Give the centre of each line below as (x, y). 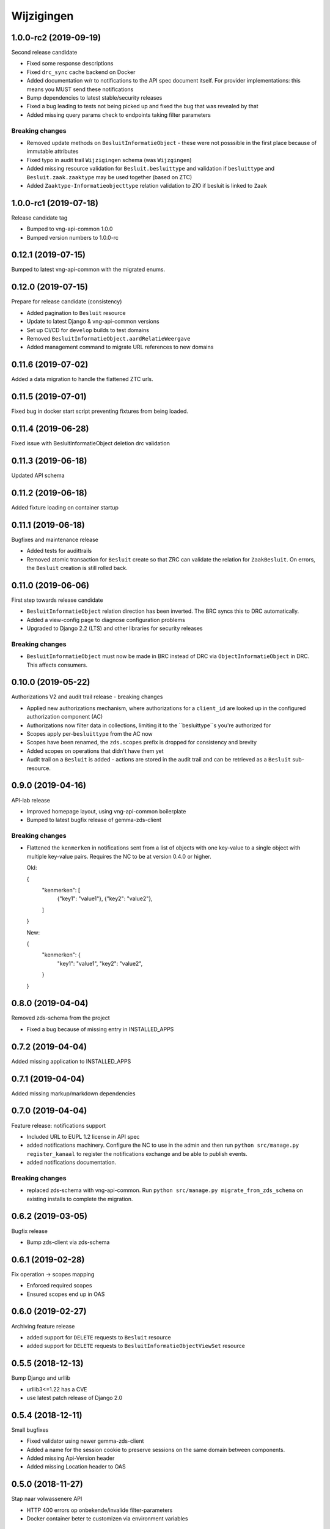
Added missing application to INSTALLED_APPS (71, 1061)
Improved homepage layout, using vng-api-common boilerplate (106, 811)
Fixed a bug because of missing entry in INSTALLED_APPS (100, 1029)
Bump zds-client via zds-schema (68, 1242)
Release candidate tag (39, 218)
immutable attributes (53, 151)
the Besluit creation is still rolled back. (77, 568)
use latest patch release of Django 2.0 (75, 1398)
